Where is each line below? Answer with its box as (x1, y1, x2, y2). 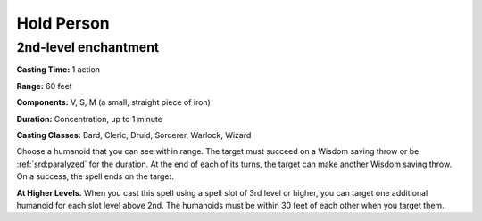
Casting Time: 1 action (16, 64, 101, 75)
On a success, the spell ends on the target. (16, 171, 174, 182)
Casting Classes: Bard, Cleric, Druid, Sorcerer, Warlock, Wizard (16, 129, 252, 140)
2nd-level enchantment (16, 39, 160, 55)
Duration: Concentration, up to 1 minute (16, 113, 162, 124)
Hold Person (16, 13, 111, 33)
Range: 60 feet (16, 80, 72, 91)
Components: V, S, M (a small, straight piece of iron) (16, 97, 212, 108)
